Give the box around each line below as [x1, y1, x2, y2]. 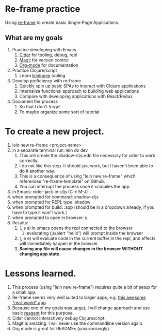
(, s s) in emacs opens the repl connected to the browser [19, 225, 133, 231]
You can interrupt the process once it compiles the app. [19, 183, 131, 189]
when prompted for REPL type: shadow [12, 199, 91, 205]
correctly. [19, 158, 39, 163]
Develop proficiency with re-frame [12, 78, 81, 83]
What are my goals [5, 34, 63, 42]
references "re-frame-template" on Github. [19, 178, 105, 184]
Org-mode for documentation [19, 62, 79, 68]
